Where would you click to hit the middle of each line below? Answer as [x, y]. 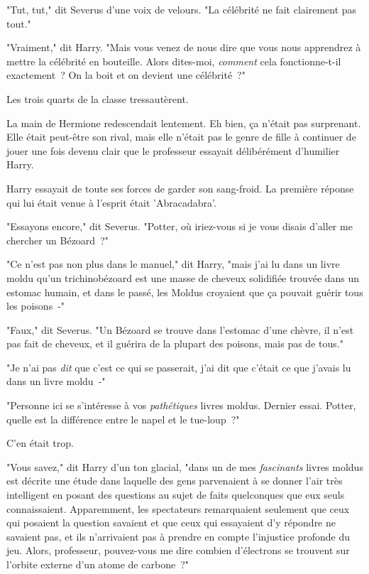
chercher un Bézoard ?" [57, 240]
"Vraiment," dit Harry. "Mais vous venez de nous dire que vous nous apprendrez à [184, 47]
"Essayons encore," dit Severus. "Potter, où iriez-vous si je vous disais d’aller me [180, 226]
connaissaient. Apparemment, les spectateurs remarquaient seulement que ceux [178, 508]
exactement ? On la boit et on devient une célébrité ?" [126, 75]
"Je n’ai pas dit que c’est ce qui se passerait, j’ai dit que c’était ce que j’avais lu [179, 367]
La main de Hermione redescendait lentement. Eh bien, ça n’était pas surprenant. [184, 123]
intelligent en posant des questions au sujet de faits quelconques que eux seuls [176, 495]
